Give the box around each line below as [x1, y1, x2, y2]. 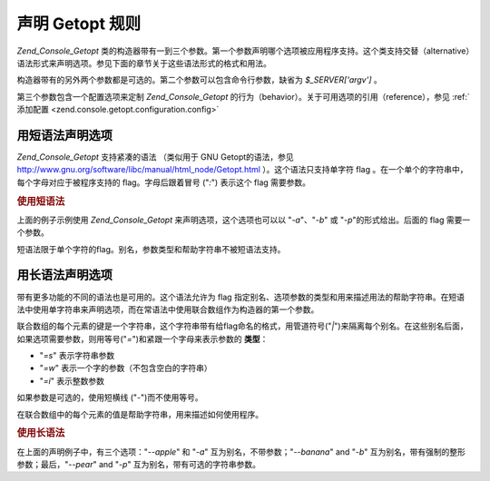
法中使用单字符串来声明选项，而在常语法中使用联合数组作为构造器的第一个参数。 [16, 304, 319, 315]
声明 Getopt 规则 [16, 14, 142, 34]
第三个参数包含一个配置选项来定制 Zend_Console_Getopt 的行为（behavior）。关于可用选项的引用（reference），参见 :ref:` [16, 91, 471, 102]
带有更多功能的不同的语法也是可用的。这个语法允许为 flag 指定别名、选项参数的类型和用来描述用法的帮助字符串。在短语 [16, 291, 465, 302]
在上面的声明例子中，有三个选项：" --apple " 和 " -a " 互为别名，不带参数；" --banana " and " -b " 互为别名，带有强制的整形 [16, 446, 466, 457]
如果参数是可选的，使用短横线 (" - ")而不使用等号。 [16, 392, 203, 403]
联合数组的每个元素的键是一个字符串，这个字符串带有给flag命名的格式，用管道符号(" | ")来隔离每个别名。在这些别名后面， [16, 320, 468, 331]
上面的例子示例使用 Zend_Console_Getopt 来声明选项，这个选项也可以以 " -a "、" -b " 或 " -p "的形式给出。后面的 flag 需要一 [16, 214, 471, 225]
